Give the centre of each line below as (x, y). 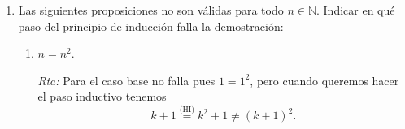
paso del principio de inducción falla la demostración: (151, 26)
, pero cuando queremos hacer (324, 80)
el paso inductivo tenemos (102, 96)
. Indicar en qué (356, 10)
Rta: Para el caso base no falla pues (126, 80)
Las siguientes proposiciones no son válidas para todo (151, 10)
